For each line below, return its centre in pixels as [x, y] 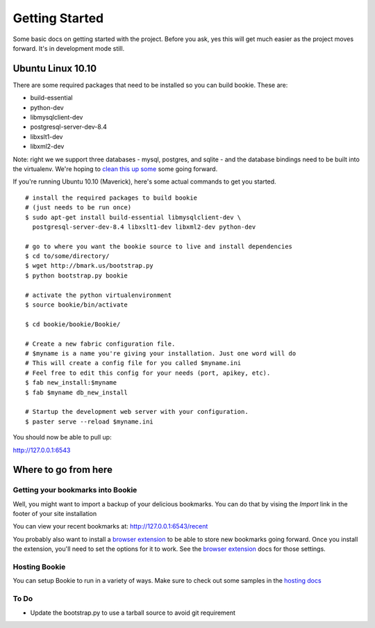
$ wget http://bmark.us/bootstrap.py [90, 266]
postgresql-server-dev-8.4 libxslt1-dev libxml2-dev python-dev [144, 227]
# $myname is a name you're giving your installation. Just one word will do [161, 354]
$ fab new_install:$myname [71, 383]
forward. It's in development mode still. [69, 48]
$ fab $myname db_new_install [77, 392]
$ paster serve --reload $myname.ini [90, 421]
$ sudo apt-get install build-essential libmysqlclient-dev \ [133, 217]
